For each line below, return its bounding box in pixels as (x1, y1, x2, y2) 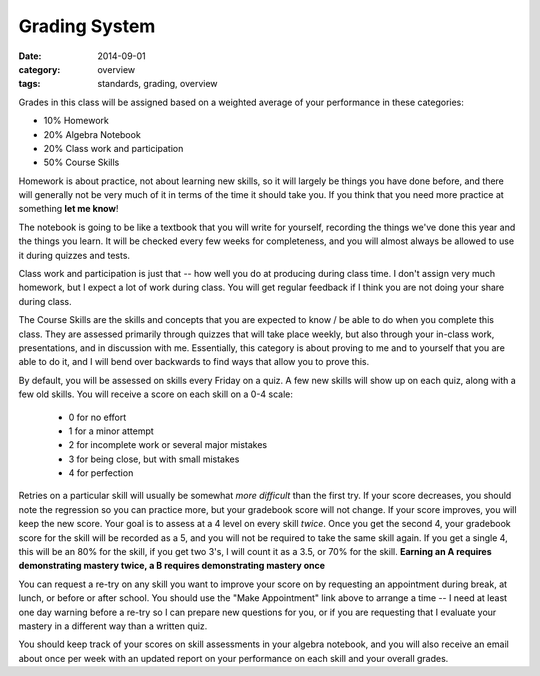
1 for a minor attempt (68, 425, 154, 437)
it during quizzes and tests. (18, 249, 130, 261)
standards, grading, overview (97, 78, 219, 90)
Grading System (18, 15, 156, 37)
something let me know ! (18, 203, 119, 215)
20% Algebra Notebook (43, 128, 142, 140)
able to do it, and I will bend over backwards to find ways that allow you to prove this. (18, 356, 370, 368)
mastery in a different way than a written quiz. (18, 620, 208, 632)
